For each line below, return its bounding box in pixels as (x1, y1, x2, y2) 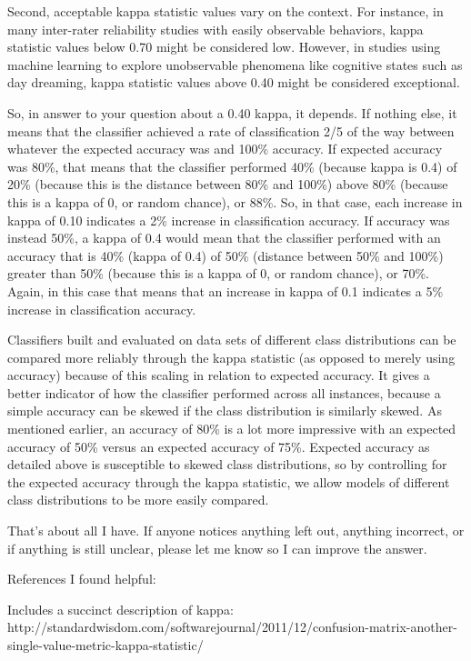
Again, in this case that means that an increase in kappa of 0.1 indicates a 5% (7, 281, 444, 300)
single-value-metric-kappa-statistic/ (7, 636, 204, 654)
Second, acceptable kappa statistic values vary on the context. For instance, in (7, 2, 444, 20)
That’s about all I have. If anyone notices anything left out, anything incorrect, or (7, 521, 465, 540)
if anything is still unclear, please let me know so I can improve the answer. (7, 538, 427, 557)
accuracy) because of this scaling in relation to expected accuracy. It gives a (7, 366, 430, 385)
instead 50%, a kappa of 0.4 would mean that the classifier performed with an (7, 228, 441, 247)
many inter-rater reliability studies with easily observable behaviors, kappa (7, 19, 424, 38)
